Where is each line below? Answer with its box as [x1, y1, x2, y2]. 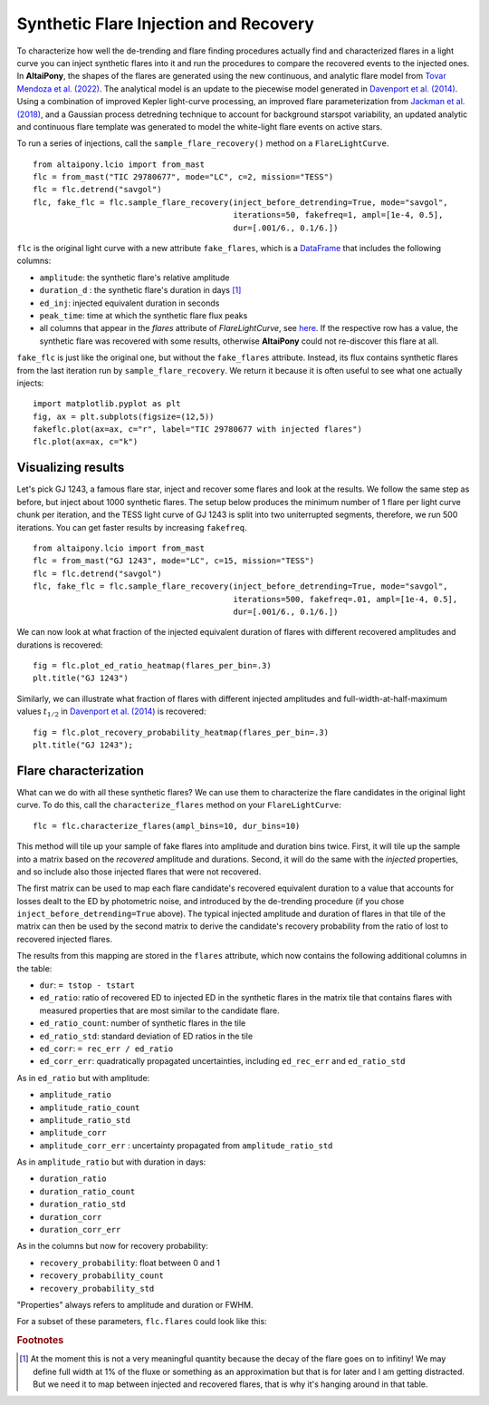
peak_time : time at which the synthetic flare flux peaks [39, 309, 248, 321]
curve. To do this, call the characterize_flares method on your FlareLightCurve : [16, 799, 341, 811]
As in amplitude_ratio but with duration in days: [16, 1156, 206, 1167]
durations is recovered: [16, 639, 103, 650]
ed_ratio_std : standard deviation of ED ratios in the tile [39, 1030, 254, 1041]
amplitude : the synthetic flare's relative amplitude [39, 272, 230, 283]
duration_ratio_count [39, 1186, 136, 1196]
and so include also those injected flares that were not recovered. [16, 866, 262, 877]
